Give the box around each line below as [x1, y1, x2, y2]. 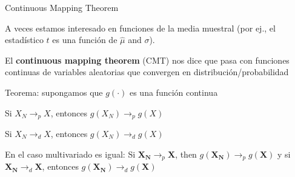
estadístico [5, 33, 44, 46]
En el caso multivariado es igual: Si [5, 147, 136, 160]
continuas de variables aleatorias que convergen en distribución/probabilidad [5, 65, 289, 78]
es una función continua [129, 85, 218, 98]
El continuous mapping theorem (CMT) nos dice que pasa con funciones [5, 53, 290, 66]
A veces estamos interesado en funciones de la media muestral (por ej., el [5, 21, 276, 34]
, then [175, 147, 197, 160]
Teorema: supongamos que [5, 85, 103, 98]
